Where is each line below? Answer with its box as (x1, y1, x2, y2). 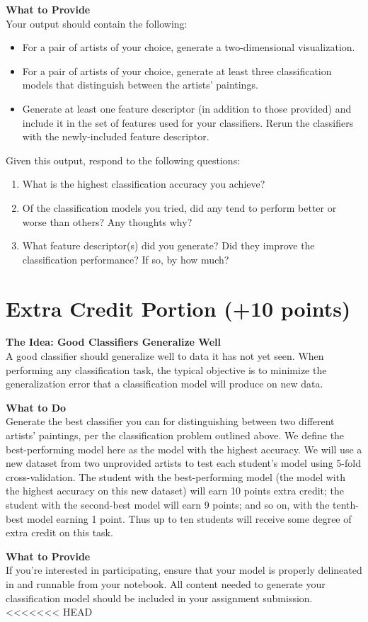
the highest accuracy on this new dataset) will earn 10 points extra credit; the (6, 483, 345, 498)
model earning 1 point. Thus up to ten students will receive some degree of (27, 511, 352, 526)
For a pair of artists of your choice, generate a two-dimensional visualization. (22, 40, 355, 55)
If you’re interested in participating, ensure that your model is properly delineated (6, 562, 362, 577)
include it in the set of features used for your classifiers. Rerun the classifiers (22, 115, 354, 130)
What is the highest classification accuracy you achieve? (22, 176, 265, 191)
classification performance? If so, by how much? (22, 251, 229, 266)
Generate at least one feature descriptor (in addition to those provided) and (22, 101, 352, 115)
